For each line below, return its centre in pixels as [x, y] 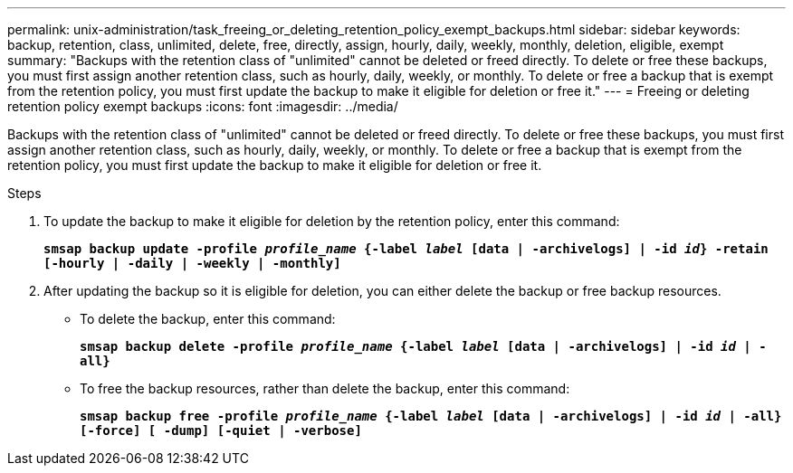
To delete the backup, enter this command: [208, 319]
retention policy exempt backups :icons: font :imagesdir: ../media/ [203, 106]
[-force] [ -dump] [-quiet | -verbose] [221, 430]
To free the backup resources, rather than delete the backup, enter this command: [325, 388]
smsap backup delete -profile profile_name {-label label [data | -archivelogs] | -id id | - [423, 346]
